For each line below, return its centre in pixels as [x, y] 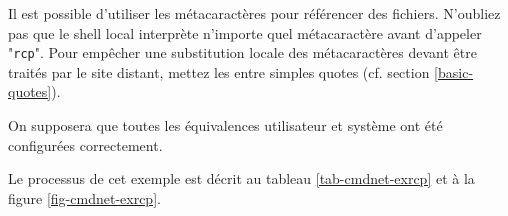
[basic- [454, 71]
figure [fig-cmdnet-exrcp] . [84, 197]
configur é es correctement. [85, 144]
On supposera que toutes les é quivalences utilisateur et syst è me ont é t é [225, 125]
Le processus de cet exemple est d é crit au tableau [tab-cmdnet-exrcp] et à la [241, 178]
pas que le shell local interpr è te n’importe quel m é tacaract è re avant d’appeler [245, 32]
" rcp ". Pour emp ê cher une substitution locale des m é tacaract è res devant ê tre [242, 52]
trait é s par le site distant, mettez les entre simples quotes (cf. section [219, 71]
